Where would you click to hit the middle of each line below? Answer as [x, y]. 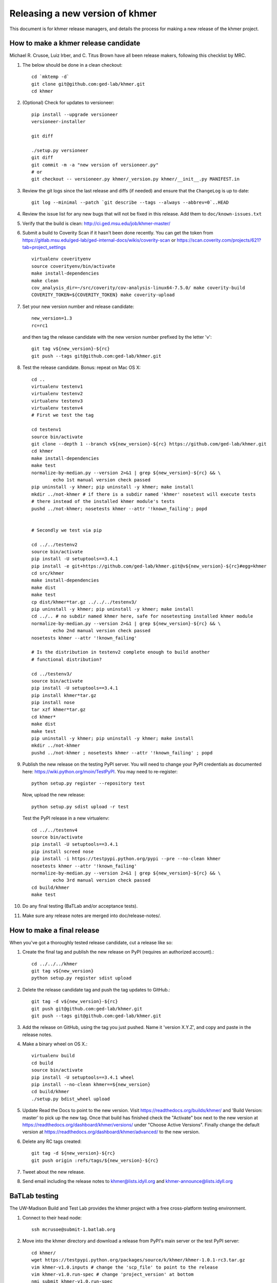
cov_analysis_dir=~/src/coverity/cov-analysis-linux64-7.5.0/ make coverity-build [138, 288]
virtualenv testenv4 [57, 408]
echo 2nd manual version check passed [102, 631]
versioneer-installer [58, 122]
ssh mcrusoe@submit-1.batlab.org [73, 1229]
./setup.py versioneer [60, 150]
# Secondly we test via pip [67, 530]
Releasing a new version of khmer [83, 13]
